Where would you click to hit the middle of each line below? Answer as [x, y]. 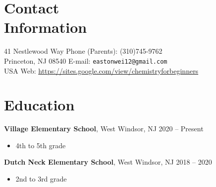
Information [46, 27]
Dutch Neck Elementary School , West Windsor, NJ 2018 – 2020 [108, 162]
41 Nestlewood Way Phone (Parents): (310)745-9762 [83, 51]
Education [39, 105]
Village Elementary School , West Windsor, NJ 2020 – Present [104, 129]
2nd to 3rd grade [41, 179]
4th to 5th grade [41, 145]
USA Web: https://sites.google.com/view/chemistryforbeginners [101, 70]
